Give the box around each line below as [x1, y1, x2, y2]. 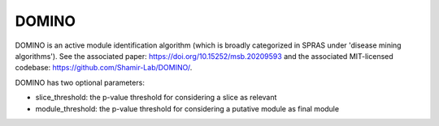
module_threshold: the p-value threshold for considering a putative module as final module [35, 103, 340, 113]
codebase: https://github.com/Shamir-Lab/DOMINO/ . [15, 63, 193, 73]
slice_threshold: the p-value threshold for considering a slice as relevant [35, 93, 277, 103]
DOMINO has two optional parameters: [15, 78, 146, 87]
